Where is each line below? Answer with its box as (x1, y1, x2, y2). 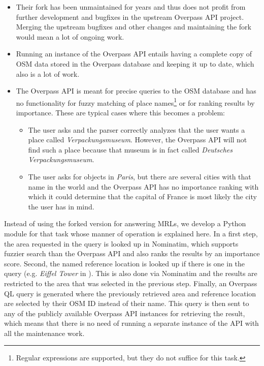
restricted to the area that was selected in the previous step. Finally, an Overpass (4, 278, 257, 288)
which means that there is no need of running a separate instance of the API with (4, 318, 259, 328)
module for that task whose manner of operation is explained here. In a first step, (4, 228, 258, 238)
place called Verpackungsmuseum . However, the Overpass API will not (28, 134, 247, 145)
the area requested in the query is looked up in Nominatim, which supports (4, 238, 239, 249)
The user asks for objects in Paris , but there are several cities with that (28, 171, 251, 181)
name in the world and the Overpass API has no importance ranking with (28, 181, 259, 192)
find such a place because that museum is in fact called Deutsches (28, 144, 233, 155)
